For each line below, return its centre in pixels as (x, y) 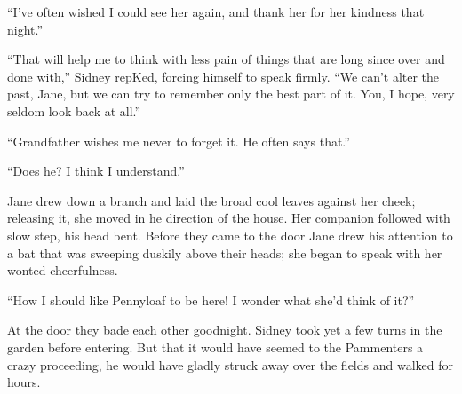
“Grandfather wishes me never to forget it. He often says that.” (179, 141)
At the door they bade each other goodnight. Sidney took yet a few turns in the (225, 330)
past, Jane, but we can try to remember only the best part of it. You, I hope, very (231, 94)
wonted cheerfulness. (63, 270)
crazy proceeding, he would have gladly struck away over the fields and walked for (230, 364)
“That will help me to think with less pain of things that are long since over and (226, 59)
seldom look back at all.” (74, 110)
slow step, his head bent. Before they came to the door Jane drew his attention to (230, 235)
